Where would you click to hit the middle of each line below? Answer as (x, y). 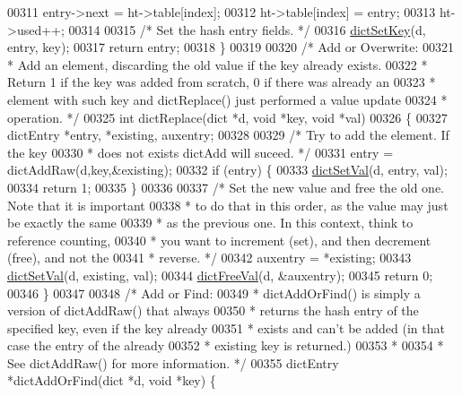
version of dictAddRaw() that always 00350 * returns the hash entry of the (213, 310)
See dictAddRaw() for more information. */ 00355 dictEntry (173, 362)
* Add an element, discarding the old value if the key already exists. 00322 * (218, 64)
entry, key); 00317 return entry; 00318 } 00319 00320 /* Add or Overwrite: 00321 (231, 47)
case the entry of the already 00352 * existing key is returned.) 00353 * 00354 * (226, 345)
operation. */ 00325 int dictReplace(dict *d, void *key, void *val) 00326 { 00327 (227, 117)
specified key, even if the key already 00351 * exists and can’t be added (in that (226, 327)
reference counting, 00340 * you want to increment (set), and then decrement (219, 240)
